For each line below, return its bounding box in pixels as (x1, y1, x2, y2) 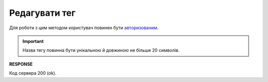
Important (22, 38, 44, 44)
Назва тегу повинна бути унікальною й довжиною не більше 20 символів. (22, 47, 180, 53)
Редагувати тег (9, 7, 76, 18)
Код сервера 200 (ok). (9, 70, 57, 76)
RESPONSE (9, 61, 33, 67)
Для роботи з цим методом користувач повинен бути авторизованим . (9, 25, 159, 31)
